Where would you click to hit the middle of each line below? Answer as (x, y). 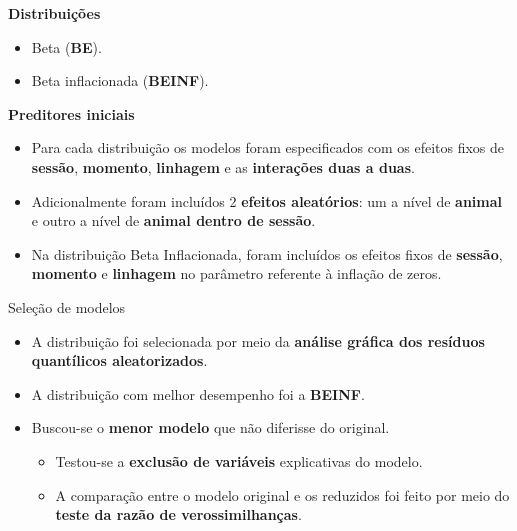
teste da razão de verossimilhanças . (178, 514)
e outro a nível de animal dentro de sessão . (173, 220)
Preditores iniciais (71, 113)
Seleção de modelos (67, 306)
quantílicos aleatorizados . (119, 360)
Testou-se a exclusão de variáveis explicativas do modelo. (239, 460)
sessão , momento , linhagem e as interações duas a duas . (223, 166)
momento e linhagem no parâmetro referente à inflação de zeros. (236, 273)
